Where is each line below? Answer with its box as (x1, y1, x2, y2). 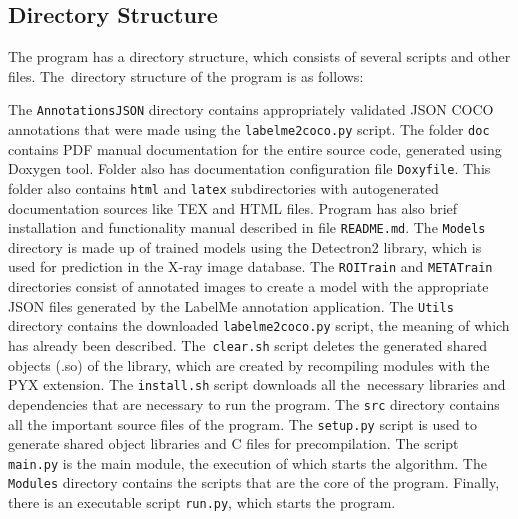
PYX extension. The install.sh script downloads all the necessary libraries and (8, 374, 506, 395)
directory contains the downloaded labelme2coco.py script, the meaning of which (8, 315, 510, 336)
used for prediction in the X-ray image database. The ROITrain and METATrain (8, 256, 493, 277)
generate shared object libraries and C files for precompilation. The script (8, 433, 459, 454)
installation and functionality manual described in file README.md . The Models (8, 217, 486, 238)
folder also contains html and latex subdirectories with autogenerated (8, 177, 439, 198)
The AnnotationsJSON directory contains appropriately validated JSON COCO (8, 99, 494, 120)
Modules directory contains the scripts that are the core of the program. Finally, (8, 472, 500, 493)
